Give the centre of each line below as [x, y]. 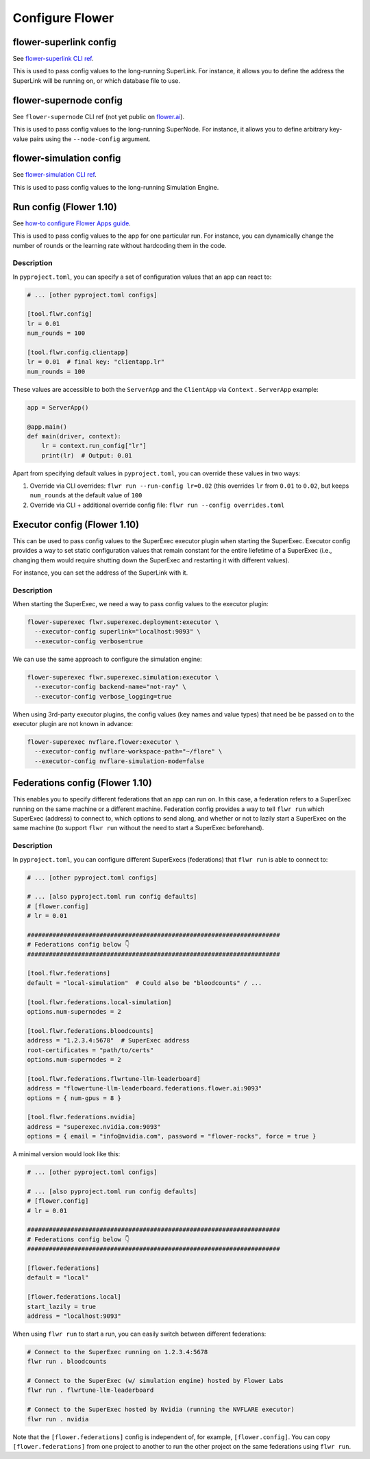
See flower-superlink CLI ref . [53, 59]
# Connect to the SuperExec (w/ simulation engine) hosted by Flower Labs [156, 1381]
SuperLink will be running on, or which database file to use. [97, 80]
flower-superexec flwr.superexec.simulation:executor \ [123, 677]
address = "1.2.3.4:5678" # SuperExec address [108, 1040]
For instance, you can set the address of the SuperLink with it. [100, 573]
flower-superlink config [64, 42]
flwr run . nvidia [58, 1419]
